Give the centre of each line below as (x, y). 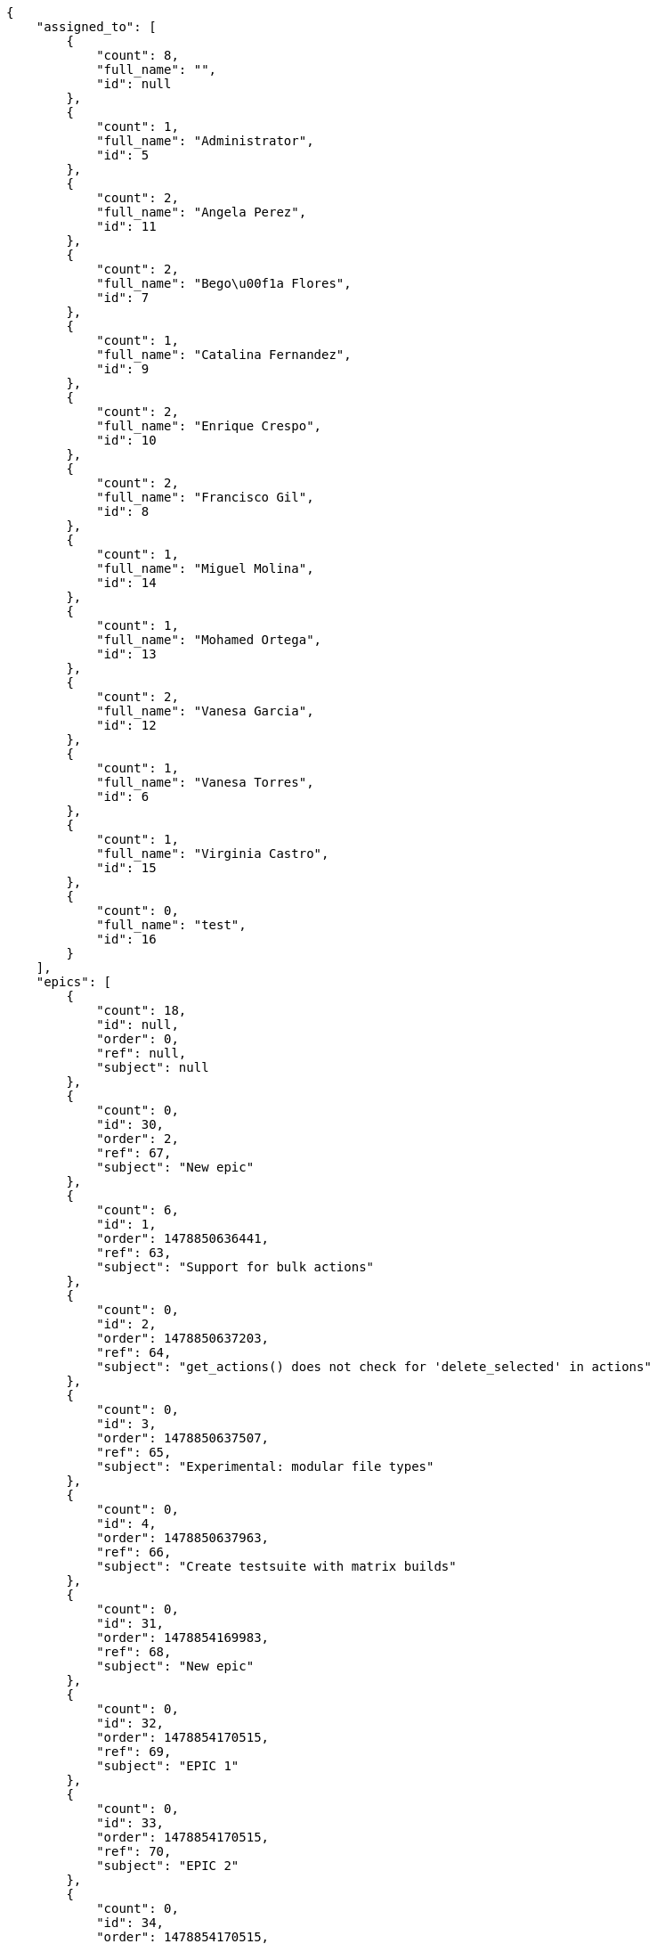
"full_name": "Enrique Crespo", (209, 426)
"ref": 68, (134, 1652)
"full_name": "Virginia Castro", (213, 854)
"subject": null (153, 1067)
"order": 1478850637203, (183, 1338)
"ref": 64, (134, 1352)
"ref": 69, (134, 1752)
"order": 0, (138, 1039)
